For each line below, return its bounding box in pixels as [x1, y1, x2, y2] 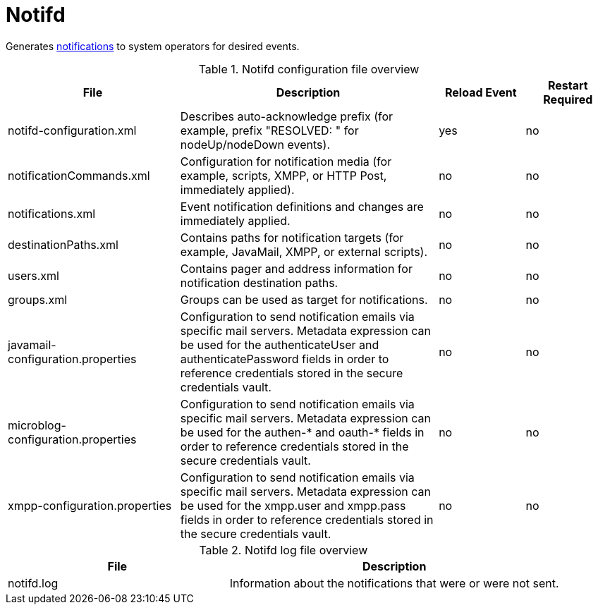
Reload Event [444, 85, 517, 99]
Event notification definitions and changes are [180, 199, 424, 214]
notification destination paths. [180, 275, 338, 290]
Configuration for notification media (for [180, 154, 392, 169]
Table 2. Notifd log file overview [199, 542, 368, 557]
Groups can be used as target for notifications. [180, 292, 428, 307]
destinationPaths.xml [8, 237, 118, 252]
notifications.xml [8, 206, 96, 221]
